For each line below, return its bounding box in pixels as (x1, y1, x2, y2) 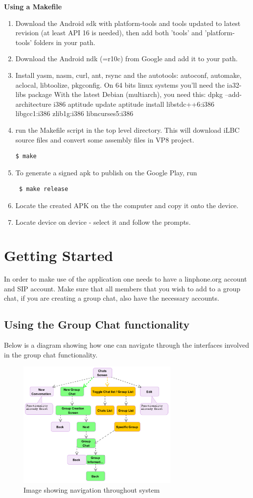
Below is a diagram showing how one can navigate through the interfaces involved (4, 340, 250, 350)
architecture (15, 98, 51, 109)
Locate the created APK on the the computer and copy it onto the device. (15, 200, 239, 210)
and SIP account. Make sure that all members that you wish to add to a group (4, 283, 241, 293)
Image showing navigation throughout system (23, 484, 160, 495)
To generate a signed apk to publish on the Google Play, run (15, 167, 197, 177)
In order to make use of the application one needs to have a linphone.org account (4, 274, 247, 284)
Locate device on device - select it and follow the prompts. (15, 216, 191, 227)
